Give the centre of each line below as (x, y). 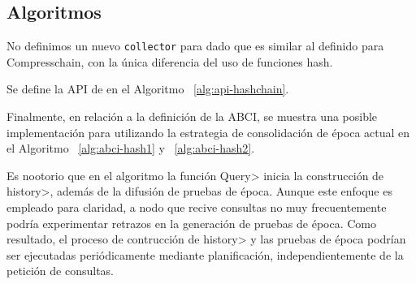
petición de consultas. (60, 271)
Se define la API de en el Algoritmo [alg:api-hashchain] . (148, 89)
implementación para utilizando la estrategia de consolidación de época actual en (208, 132)
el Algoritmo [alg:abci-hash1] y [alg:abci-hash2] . (131, 148)
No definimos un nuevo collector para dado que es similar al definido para (195, 46)
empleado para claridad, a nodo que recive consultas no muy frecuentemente (197, 207)
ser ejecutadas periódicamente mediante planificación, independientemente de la (205, 254)
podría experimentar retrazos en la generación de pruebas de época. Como (192, 223)
